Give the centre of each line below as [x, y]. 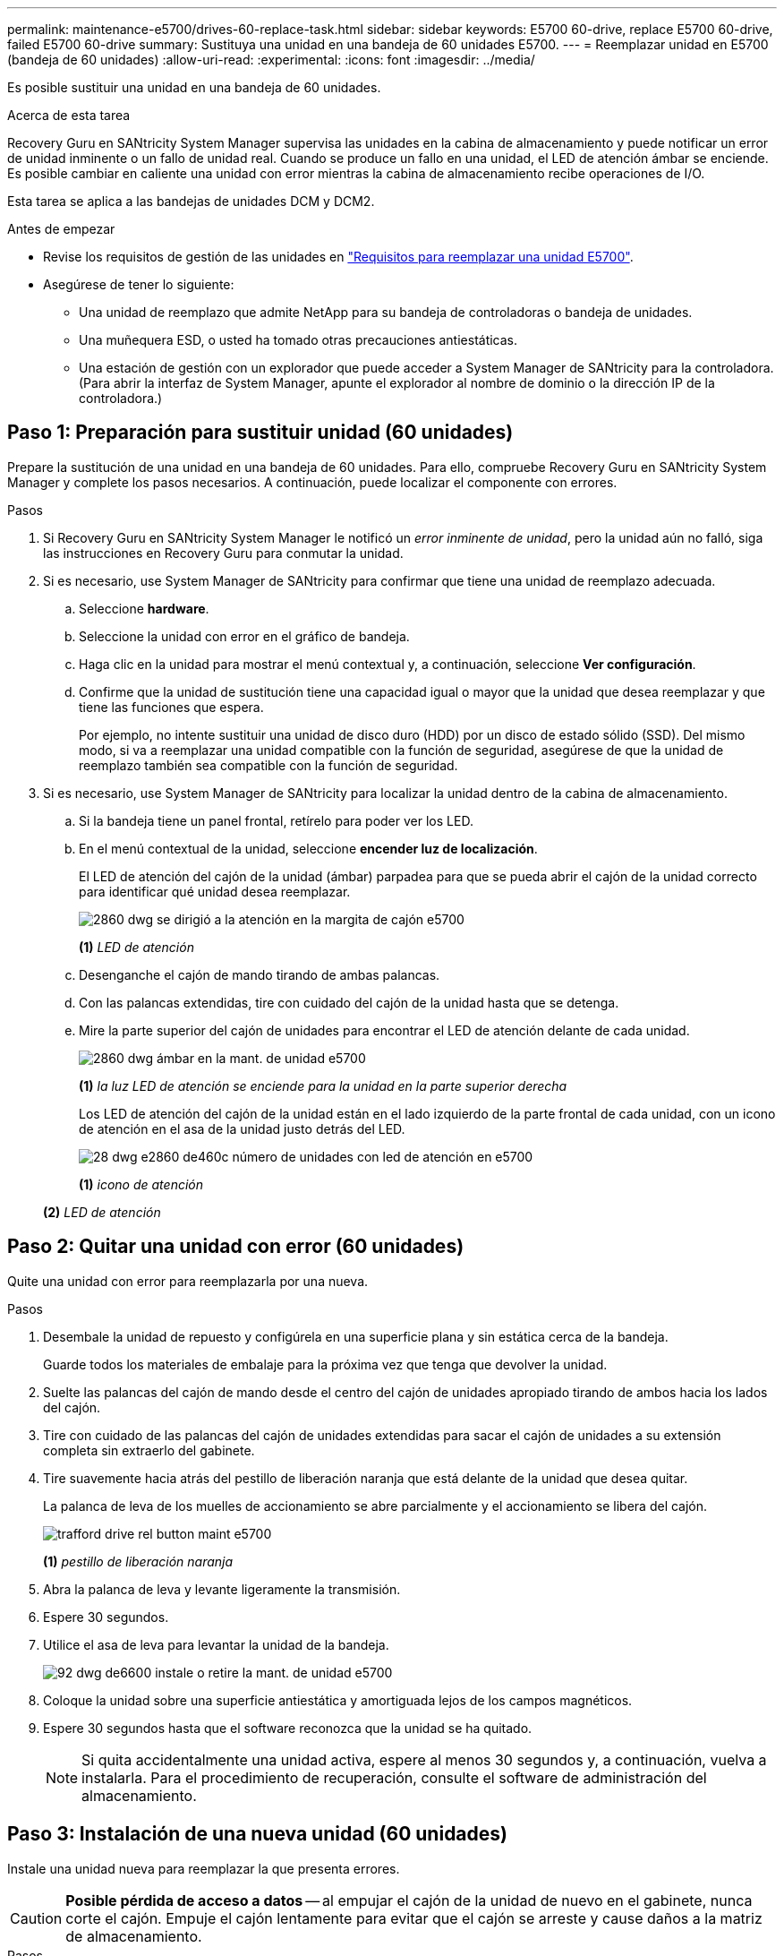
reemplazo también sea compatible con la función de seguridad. [268, 765]
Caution [36, 1918]
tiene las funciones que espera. [171, 707]
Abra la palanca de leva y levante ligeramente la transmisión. [222, 1589]
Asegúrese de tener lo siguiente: [139, 284]
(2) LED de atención [102, 1212]
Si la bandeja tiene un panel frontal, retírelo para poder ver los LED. [276, 820]
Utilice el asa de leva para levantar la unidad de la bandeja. [216, 1644]
